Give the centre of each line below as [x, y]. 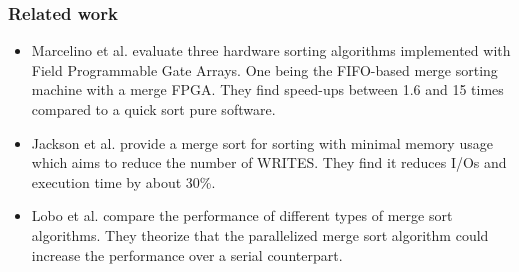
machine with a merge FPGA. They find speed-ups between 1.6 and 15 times [267, 89]
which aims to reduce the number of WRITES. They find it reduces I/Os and [269, 162]
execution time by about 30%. [123, 181]
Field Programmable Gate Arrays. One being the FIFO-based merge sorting [264, 69]
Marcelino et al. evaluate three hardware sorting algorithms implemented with [271, 50]
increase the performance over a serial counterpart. [187, 254]
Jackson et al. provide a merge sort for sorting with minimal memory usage [262, 142]
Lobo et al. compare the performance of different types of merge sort [242, 215]
